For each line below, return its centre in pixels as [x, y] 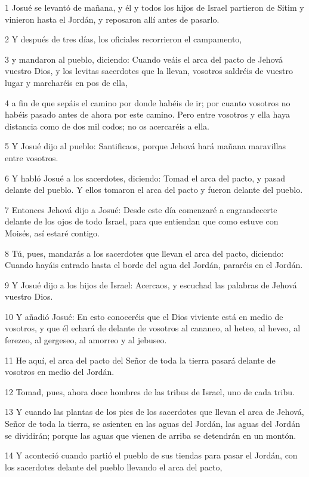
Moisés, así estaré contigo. [52, 233]
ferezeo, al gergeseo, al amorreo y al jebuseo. [86, 340]
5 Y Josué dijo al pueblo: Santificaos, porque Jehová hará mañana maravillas [145, 146]
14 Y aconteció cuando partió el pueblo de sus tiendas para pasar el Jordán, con [151, 455]
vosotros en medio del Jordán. [60, 372]
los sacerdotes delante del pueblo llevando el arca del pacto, [114, 467]
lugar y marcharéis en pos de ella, [66, 82]
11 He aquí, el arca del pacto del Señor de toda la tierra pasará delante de [140, 360]
